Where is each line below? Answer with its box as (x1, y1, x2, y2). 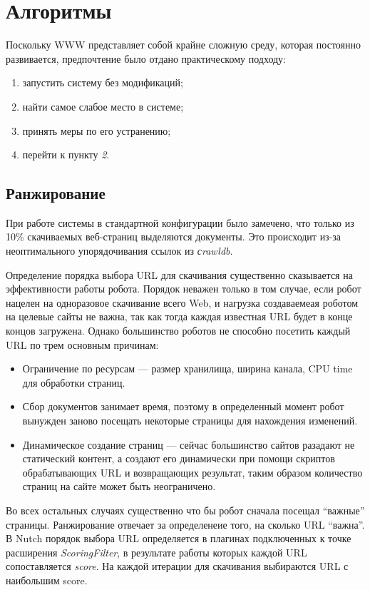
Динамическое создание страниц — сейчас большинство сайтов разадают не (22, 437, 355, 452)
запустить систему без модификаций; (22, 75, 183, 90)
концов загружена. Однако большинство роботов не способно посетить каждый (6, 323, 351, 338)
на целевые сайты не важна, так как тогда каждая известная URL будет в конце (6, 309, 353, 324)
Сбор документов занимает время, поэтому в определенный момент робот (22, 399, 344, 414)
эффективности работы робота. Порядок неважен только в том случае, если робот (6, 281, 361, 296)
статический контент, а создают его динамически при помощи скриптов (22, 451, 335, 466)
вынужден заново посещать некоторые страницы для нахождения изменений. (22, 413, 358, 428)
